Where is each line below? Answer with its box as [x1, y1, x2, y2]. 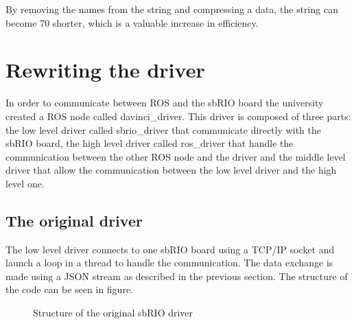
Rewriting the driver [5, 56, 205, 84]
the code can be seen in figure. [5, 282, 133, 297]
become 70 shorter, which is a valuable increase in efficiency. [5, 15, 259, 30]
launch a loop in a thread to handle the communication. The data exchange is [5, 255, 333, 270]
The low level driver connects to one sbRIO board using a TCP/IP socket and [5, 242, 335, 256]
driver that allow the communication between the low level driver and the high [5, 163, 337, 177]
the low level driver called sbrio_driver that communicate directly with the [5, 122, 321, 137]
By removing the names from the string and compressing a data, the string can [5, 2, 338, 16]
